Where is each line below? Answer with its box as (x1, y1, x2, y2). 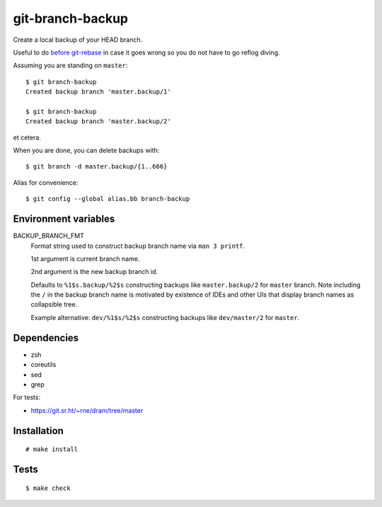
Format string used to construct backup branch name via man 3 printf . (30, 241, 245, 250)
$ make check (25, 484, 71, 492)
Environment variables (13, 213, 115, 225)
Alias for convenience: (13, 178, 79, 187)
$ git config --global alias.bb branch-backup (25, 195, 190, 203)
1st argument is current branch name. (30, 254, 140, 263)
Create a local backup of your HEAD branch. (13, 35, 143, 44)
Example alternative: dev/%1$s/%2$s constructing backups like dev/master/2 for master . (30, 313, 300, 321)
